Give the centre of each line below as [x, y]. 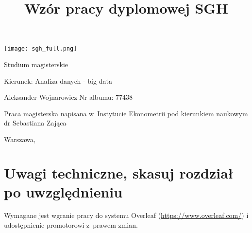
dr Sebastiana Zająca [35, 123]
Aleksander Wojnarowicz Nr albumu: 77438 [68, 97]
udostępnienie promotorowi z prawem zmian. [71, 224]
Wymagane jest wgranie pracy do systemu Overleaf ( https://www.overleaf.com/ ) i [126, 215]
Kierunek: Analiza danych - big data [58, 81]
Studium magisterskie [36, 64]
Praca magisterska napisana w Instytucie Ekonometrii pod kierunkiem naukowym [126, 113]
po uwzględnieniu [63, 191]
